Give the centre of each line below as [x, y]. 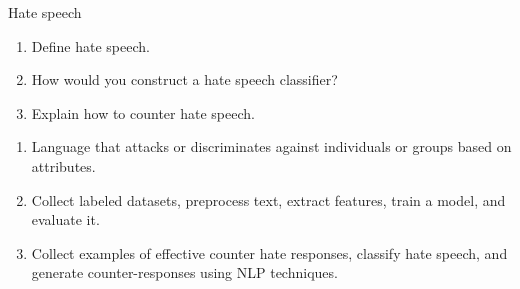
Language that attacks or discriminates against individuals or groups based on [271, 146]
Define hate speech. [90, 45]
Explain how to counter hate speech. [143, 112]
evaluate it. [65, 219]
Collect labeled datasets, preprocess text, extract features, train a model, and [268, 199]
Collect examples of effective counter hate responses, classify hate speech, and [269, 252]
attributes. [63, 165]
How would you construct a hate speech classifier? [184, 79]
